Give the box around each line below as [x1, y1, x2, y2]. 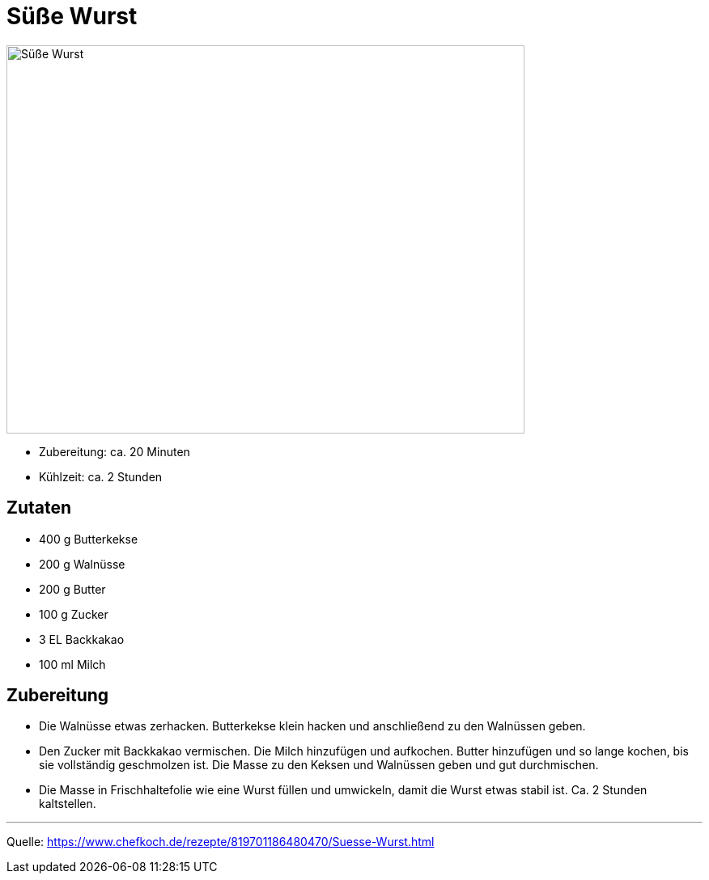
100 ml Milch [39, 657, 106, 671]
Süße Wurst [6, 2, 138, 30]
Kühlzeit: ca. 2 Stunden [39, 469, 163, 484]
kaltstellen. [39, 797, 96, 811]
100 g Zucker [39, 607, 108, 621]
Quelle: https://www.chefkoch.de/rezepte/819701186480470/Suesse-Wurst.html [6, 835, 435, 849]
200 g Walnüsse [39, 556, 125, 571]
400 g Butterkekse [39, 531, 138, 546]
